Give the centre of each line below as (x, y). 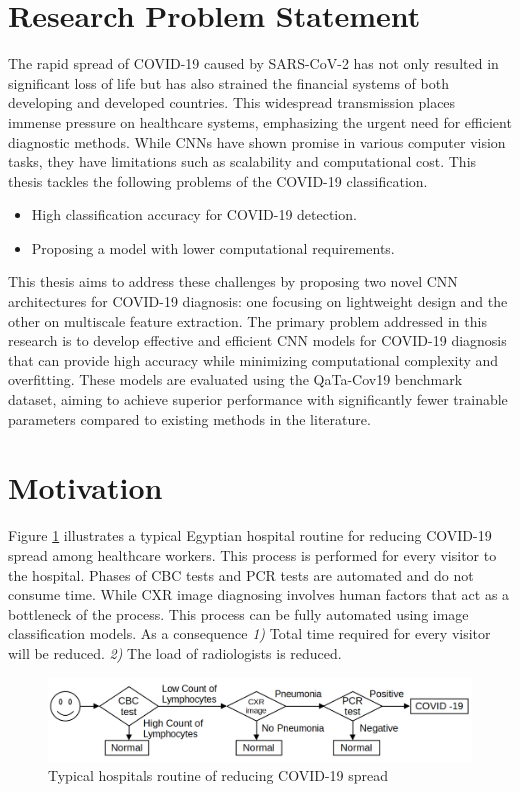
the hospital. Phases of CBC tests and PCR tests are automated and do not (241, 574)
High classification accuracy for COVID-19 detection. (194, 214)
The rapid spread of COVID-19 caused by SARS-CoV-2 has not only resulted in (253, 63)
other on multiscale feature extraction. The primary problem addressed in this (247, 320)
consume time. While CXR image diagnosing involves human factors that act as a (259, 594)
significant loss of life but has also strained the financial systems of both (228, 82)
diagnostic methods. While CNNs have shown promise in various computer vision (257, 141)
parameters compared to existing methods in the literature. (189, 418)
